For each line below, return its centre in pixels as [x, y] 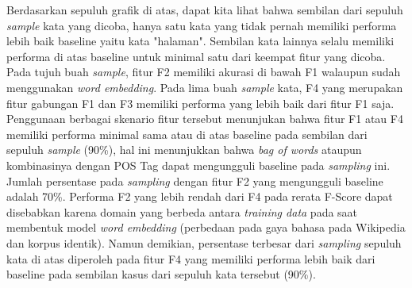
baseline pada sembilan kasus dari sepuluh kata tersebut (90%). [161, 274]
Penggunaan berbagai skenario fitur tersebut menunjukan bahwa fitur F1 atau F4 [205, 119]
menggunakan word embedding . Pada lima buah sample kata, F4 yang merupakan [205, 87]
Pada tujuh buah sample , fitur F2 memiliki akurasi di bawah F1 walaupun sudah [204, 72]
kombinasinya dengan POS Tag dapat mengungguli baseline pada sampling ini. [198, 165]
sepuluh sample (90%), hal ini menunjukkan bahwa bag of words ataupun [184, 150]
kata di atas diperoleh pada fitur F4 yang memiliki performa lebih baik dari [191, 258]
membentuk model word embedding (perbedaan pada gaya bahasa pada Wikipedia [206, 227]
